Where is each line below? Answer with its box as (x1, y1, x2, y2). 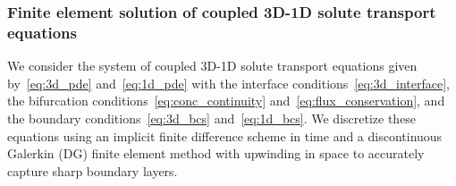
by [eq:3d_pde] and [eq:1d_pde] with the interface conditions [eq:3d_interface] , (7, 73, 450, 92)
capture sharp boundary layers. (7, 161, 178, 180)
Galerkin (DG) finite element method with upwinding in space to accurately (7, 144, 425, 163)
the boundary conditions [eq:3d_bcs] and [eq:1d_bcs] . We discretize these (7, 108, 417, 127)
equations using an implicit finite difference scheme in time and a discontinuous (7, 126, 443, 145)
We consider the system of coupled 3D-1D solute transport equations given (7, 56, 418, 75)
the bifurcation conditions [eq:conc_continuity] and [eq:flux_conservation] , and (7, 91, 445, 110)
